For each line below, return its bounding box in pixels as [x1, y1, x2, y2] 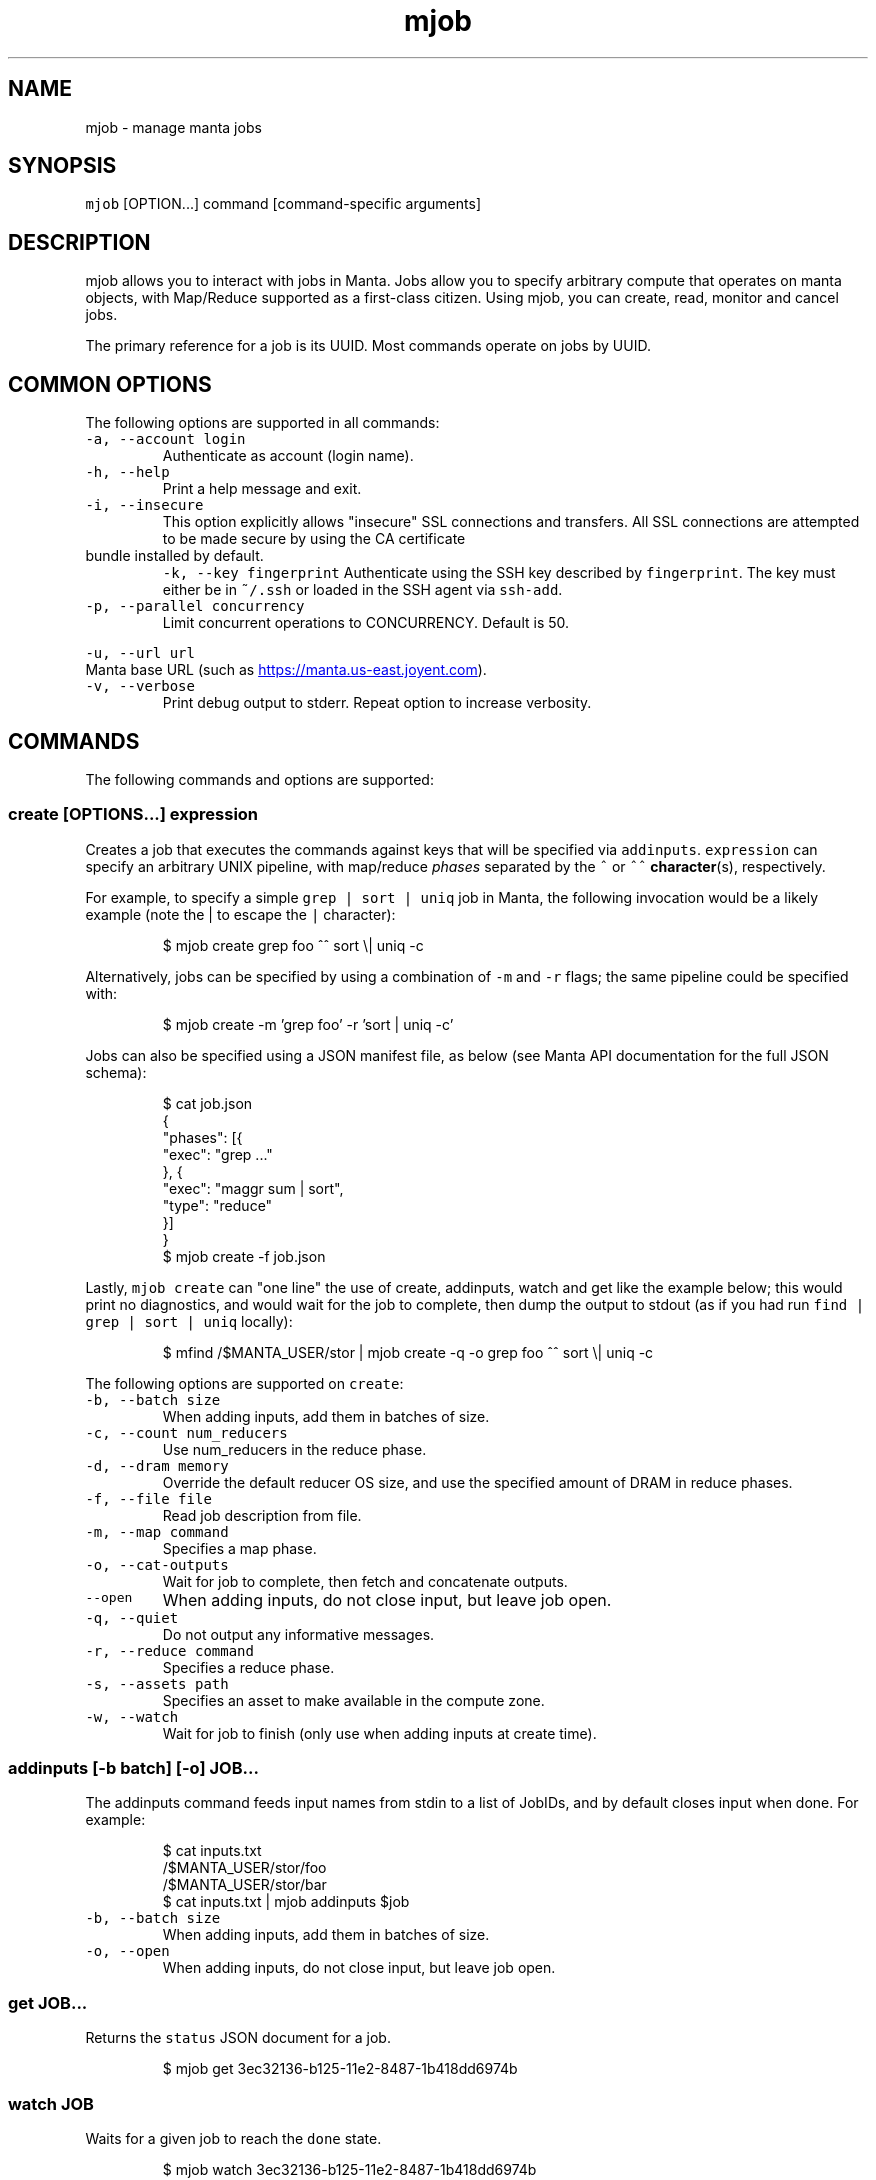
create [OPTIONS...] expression [8, 804, 259, 825]
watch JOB [8, 2093, 94, 2114]
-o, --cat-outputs [85, 1556, 229, 1573]
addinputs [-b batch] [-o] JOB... [8, 1758, 259, 1779]
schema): [85, 1063, 147, 1081]
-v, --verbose [85, 678, 195, 695]
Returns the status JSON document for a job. [85, 2029, 391, 2047]
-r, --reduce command [85, 1642, 254, 1659]
